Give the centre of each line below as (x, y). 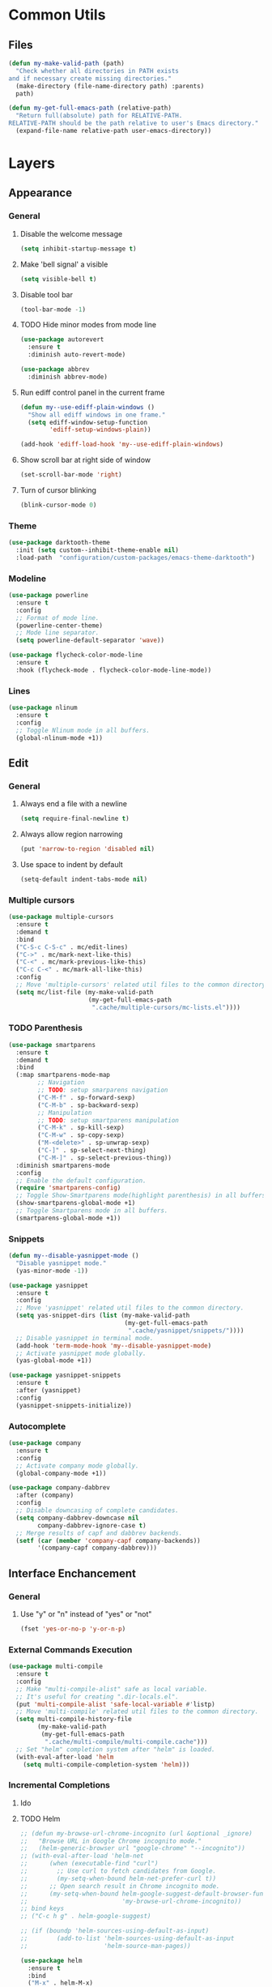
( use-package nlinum (43, 708)
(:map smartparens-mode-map (63, 1075)
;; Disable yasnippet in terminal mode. (85, 1338)
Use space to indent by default (71, 864)
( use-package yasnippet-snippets (65, 1375)
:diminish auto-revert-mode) (77, 355)
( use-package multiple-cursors (61, 917)
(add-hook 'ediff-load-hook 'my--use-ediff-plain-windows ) (122, 444)
